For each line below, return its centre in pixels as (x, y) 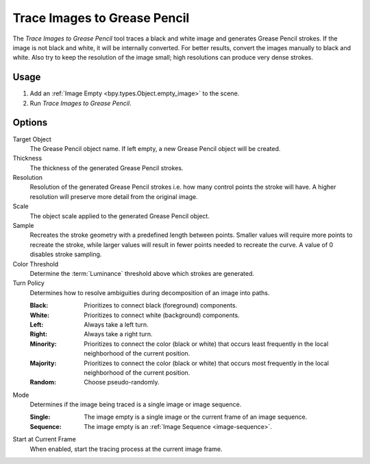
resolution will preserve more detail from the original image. (114, 196)
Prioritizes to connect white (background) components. (162, 315)
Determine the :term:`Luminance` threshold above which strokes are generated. (142, 274)
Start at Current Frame (45, 439)
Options (30, 123)
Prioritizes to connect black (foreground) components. (161, 305)
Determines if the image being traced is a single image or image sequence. (136, 404)
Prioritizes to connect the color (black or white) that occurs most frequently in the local (206, 363)
